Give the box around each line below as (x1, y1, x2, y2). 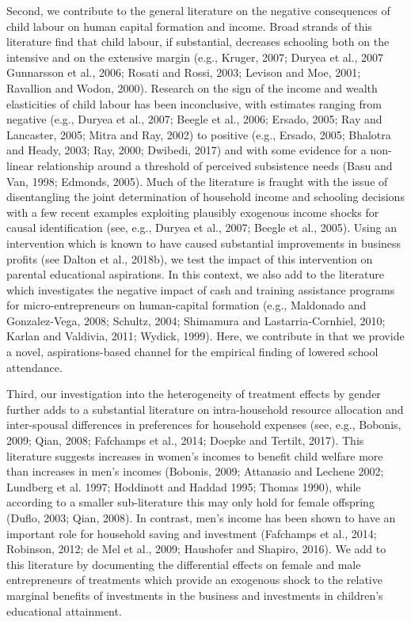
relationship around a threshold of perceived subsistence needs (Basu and (36, 157, 393, 173)
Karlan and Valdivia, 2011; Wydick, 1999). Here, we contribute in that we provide (6, 328, 405, 344)
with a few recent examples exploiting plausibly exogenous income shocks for (6, 203, 379, 220)
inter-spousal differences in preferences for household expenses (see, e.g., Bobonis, (6, 416, 401, 433)
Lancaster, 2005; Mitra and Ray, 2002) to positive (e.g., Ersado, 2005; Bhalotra (6, 126, 391, 142)
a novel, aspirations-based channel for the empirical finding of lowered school (6, 343, 379, 360)
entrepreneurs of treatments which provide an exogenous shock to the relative (6, 571, 382, 588)
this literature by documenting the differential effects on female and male (6, 556, 361, 572)
